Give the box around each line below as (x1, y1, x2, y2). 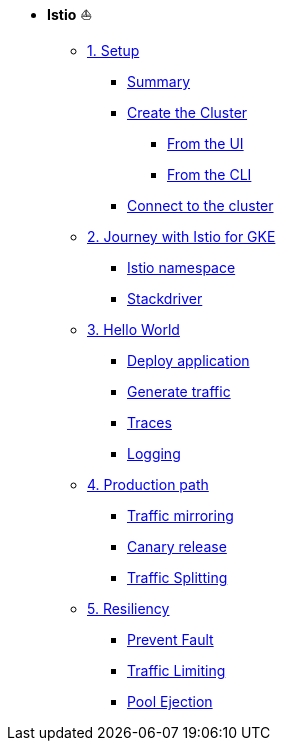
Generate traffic (127, 383, 231, 400)
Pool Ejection (127, 693, 213, 710)
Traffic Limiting (127, 662, 226, 679)
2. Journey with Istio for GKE (87, 228, 276, 245)
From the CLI (167, 166, 252, 183)
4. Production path (87, 476, 209, 493)
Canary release (127, 538, 227, 555)
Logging (127, 445, 181, 462)
